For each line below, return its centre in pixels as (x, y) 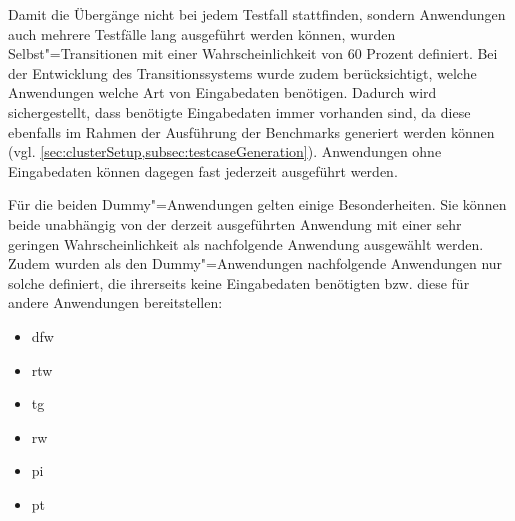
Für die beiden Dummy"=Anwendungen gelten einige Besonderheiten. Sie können (257, 204)
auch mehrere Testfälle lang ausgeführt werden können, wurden (202, 33)
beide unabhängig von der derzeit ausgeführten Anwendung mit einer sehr (235, 223)
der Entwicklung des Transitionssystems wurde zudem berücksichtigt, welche (242, 72)
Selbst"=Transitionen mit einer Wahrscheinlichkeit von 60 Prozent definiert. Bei (253, 53)
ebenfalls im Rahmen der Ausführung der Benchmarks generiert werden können (251, 131)
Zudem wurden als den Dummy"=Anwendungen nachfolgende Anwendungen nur (255, 263)
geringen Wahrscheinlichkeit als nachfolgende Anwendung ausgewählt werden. (246, 243)
